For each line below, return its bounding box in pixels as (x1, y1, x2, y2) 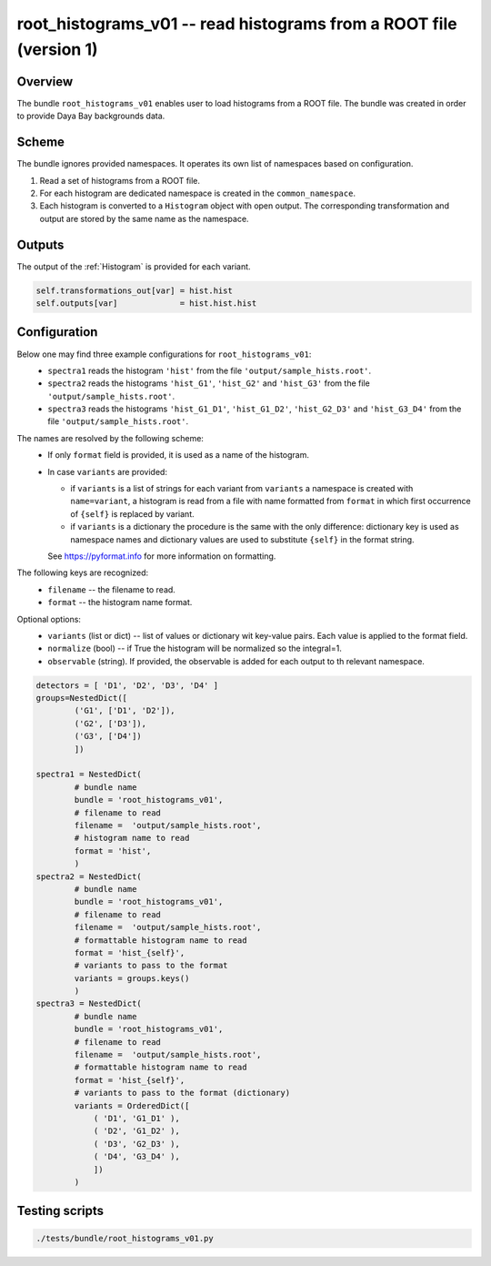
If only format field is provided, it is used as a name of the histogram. (47, 450, 309, 461)
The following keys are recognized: (16, 567, 149, 578)
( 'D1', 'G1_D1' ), (93, 1113, 181, 1123)
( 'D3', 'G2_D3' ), (93, 1139, 181, 1149)
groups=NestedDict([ (35, 693, 127, 704)
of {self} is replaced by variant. (70, 508, 195, 519)
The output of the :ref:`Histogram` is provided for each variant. (16, 260, 251, 272)
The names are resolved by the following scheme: (16, 432, 205, 443)
